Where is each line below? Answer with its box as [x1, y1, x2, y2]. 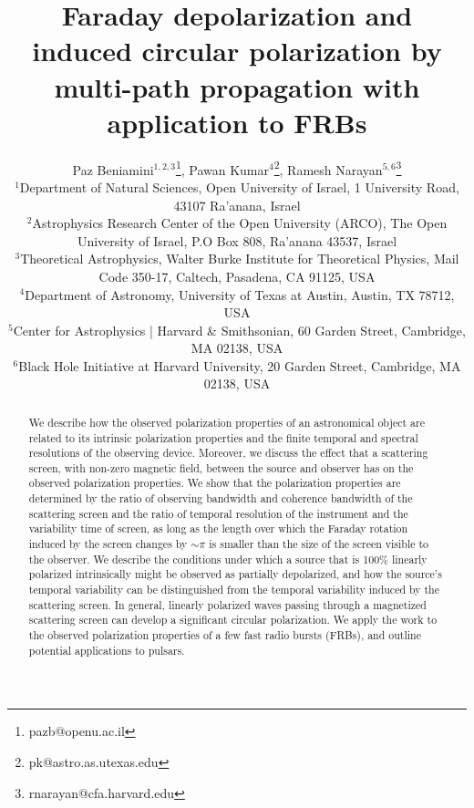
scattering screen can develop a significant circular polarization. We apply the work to [28, 612, 438, 627]
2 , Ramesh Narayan [273, 157, 383, 179]
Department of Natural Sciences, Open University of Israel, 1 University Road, [19, 177, 459, 196]
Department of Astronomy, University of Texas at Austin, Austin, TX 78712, [25, 285, 455, 304]
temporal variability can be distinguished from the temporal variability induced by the [28, 582, 440, 597]
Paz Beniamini [72, 160, 154, 179]
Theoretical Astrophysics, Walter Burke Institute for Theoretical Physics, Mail [20, 249, 459, 268]
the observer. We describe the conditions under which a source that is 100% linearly [28, 551, 428, 566]
